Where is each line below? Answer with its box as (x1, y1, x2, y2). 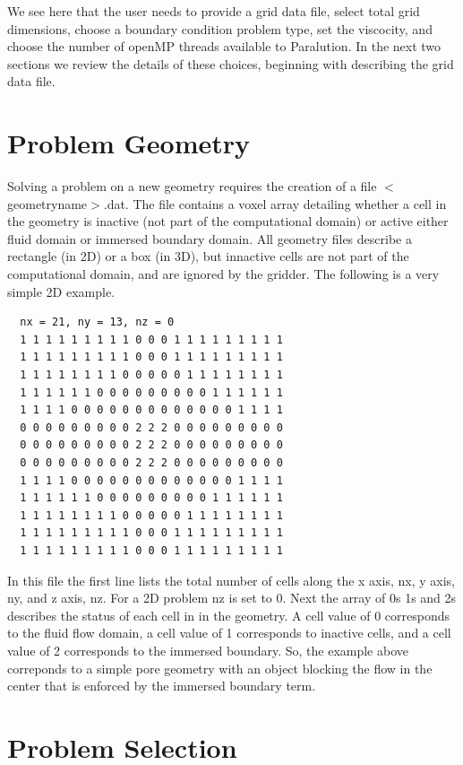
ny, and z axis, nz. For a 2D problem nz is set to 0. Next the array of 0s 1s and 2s (7, 588, 457, 607)
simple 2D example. (7, 282, 116, 300)
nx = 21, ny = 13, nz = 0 (20, 316, 175, 329)
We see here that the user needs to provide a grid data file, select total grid (7, 2, 420, 20)
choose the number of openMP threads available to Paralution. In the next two (7, 37, 442, 56)
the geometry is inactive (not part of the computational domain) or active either (7, 212, 449, 230)
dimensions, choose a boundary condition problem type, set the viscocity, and (7, 19, 433, 38)
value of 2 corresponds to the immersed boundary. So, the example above (7, 640, 408, 659)
